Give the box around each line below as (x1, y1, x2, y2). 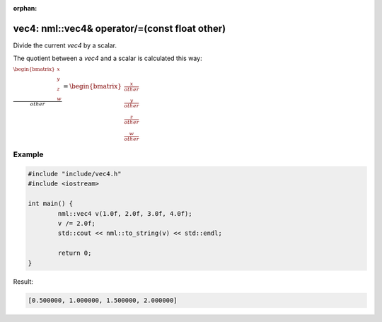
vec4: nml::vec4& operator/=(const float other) (13, 22, 226, 35)
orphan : (13, 4, 37, 12)
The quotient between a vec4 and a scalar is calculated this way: (13, 54, 202, 63)
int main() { (28, 200, 74, 208)
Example (13, 149, 44, 159)
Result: (13, 277, 33, 286)
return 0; (57, 249, 92, 258)
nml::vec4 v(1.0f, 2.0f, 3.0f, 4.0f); (57, 209, 192, 217)
